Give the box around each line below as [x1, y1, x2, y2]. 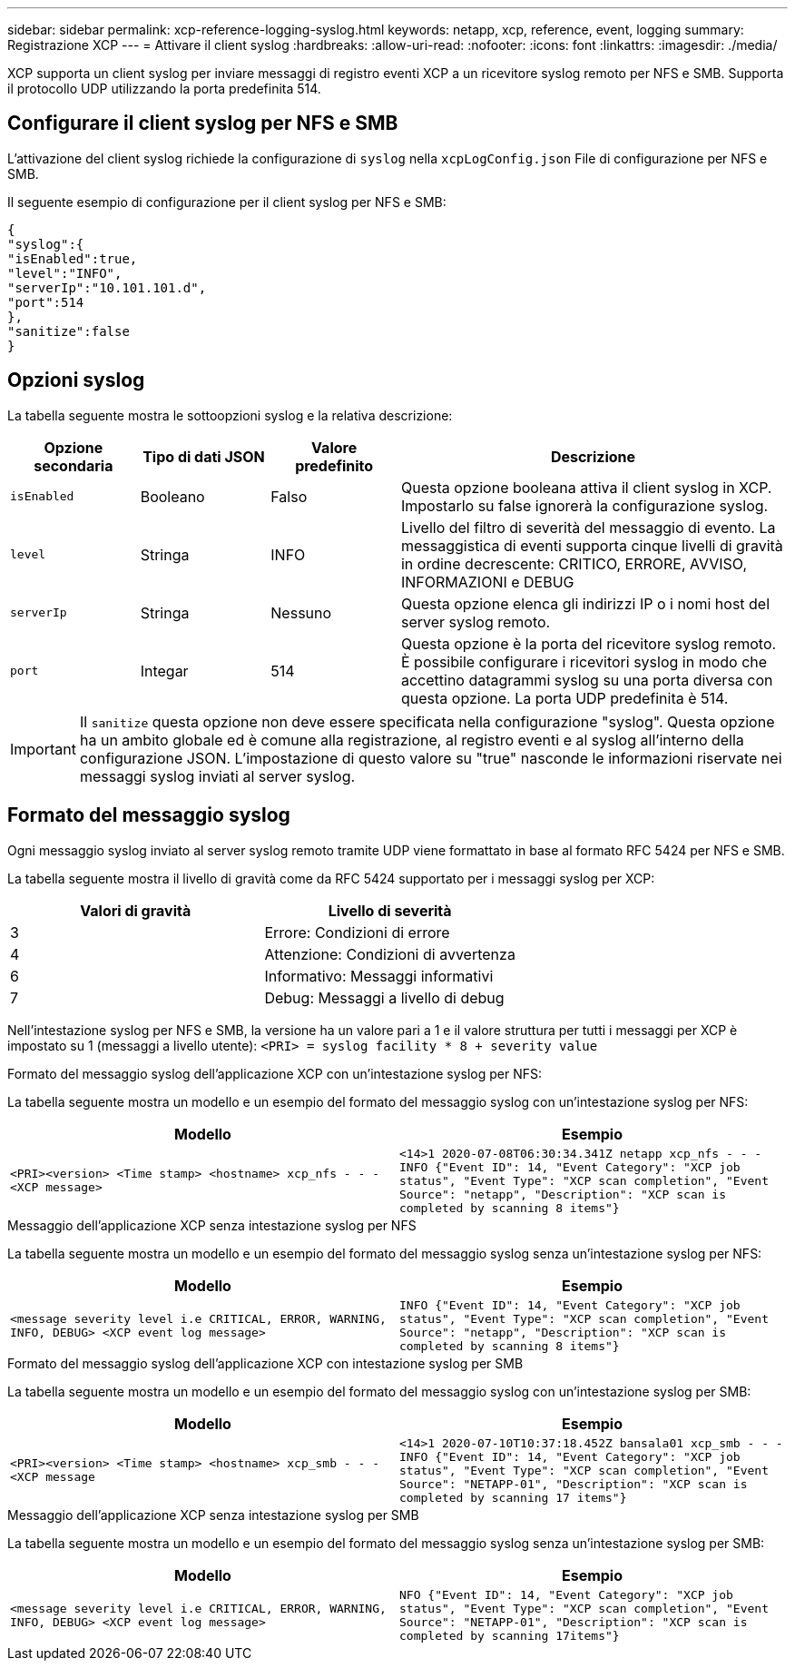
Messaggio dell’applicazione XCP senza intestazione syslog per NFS [7, 1217, 417, 1233]
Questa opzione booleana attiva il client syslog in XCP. [400, 478, 772, 497]
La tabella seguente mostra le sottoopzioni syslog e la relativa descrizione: [7, 407, 453, 423]
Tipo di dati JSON [142, 447, 265, 466]
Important [10, 739, 76, 758]
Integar [140, 661, 189, 680]
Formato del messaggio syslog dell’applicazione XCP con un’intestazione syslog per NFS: [7, 1065, 543, 1081]
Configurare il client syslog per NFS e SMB [7, 112, 398, 135]
